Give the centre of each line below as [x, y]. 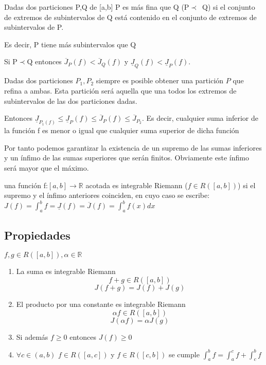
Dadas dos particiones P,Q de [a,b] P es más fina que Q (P [97, 7]
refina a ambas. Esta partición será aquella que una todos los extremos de [120, 90]
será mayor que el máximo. [47, 168]
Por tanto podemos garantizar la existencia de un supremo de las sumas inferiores [133, 147]
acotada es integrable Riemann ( [137, 185]
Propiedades [37, 235]
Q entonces [44, 61]
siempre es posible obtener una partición [160, 80]
